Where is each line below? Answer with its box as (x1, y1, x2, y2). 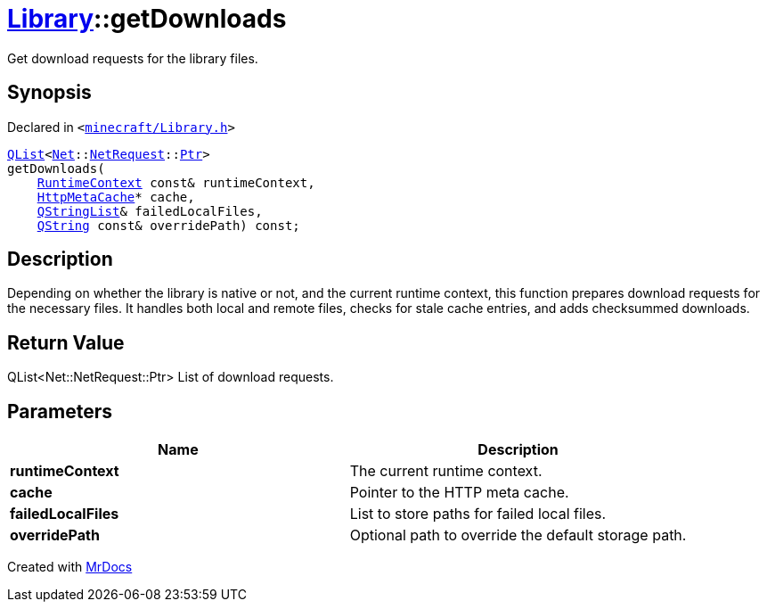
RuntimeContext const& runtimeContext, (37, 175, 315, 190)
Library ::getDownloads (7, 4, 287, 34)
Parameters (7, 399, 112, 423)
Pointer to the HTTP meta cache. (349, 483, 569, 502)
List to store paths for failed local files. (349, 505, 607, 523)
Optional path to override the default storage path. (349, 526, 687, 545)
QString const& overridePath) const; (37, 218, 300, 233)
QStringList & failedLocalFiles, (37, 203, 263, 218)
